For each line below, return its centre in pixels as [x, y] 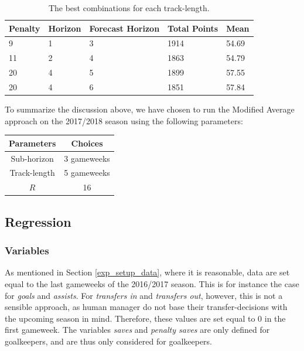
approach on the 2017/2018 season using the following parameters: [124, 120]
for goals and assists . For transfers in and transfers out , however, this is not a [144, 295]
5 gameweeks [87, 173]
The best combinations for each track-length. [129, 8]
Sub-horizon [32, 158]
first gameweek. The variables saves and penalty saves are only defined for [137, 330]
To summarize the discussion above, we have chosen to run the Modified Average [150, 109]
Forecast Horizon [124, 28]
